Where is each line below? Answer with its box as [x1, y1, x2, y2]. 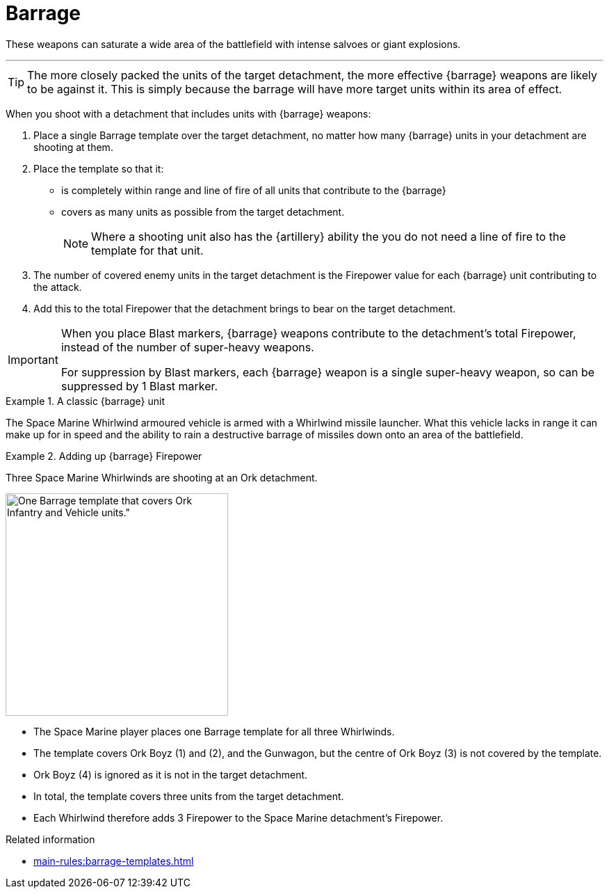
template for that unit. [91, 243, 204, 257]
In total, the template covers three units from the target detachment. [33, 790, 344, 802]
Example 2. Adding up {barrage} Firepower [6, 449, 202, 462]
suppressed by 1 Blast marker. [60, 378, 218, 393]
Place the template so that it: [33, 162, 164, 175]
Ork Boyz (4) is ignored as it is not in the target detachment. [33, 768, 308, 781]
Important [8, 352, 58, 367]
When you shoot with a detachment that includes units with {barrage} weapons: [6, 107, 371, 120]
